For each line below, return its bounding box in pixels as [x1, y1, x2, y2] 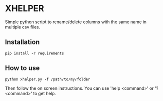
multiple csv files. [5, 24, 40, 29]
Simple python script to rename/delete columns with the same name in [5, 19, 147, 25]
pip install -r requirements [5, 51, 64, 56]
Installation [5, 38, 40, 46]
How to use [5, 64, 40, 72]
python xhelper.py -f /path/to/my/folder [5, 77, 91, 82]
